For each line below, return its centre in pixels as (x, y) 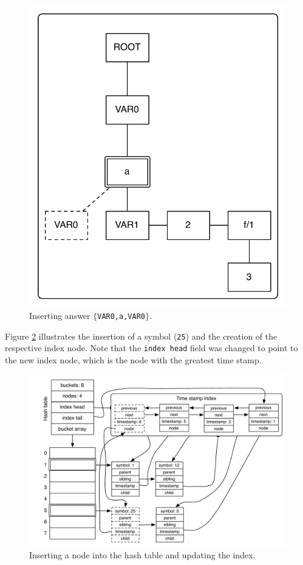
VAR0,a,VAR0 (121, 316)
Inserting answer (60, 315)
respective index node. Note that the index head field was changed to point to (151, 348)
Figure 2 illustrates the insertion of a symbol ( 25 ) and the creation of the (141, 336)
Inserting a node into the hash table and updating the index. (142, 555)
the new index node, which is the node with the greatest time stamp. (133, 359)
